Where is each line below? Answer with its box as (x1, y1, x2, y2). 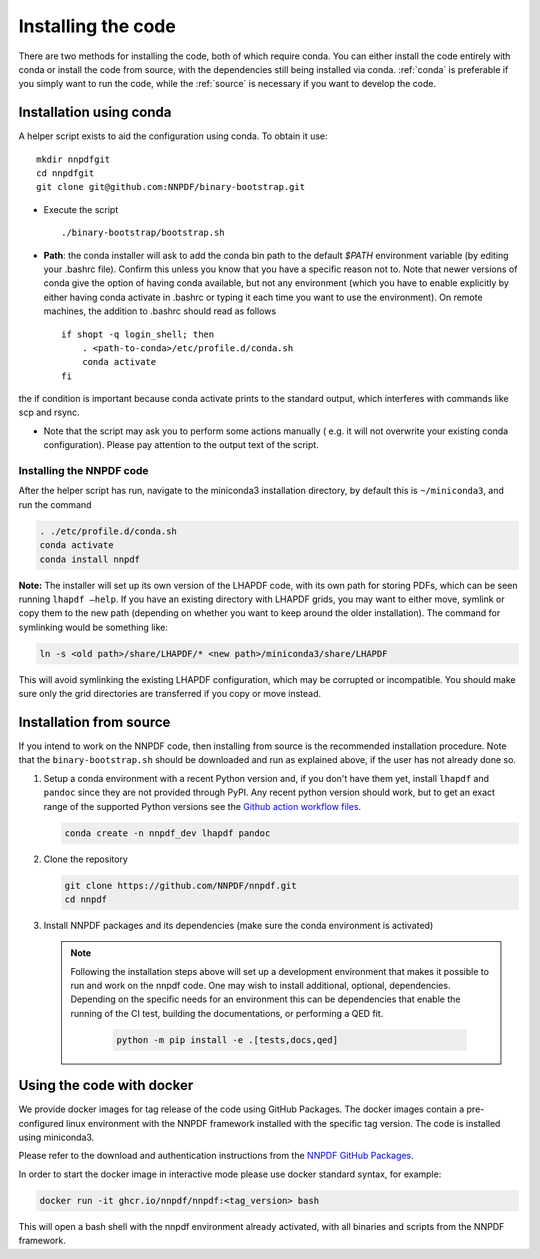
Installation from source (18, 713, 171, 730)
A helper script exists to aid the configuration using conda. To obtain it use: (18, 130, 329, 142)
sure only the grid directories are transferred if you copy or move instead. (18, 688, 322, 700)
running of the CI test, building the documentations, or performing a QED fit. (70, 1007, 384, 1019)
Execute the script (43, 203, 119, 215)
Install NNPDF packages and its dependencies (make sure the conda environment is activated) (43, 919, 434, 931)
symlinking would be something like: (18, 621, 169, 633)
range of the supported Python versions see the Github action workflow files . (43, 800, 362, 812)
